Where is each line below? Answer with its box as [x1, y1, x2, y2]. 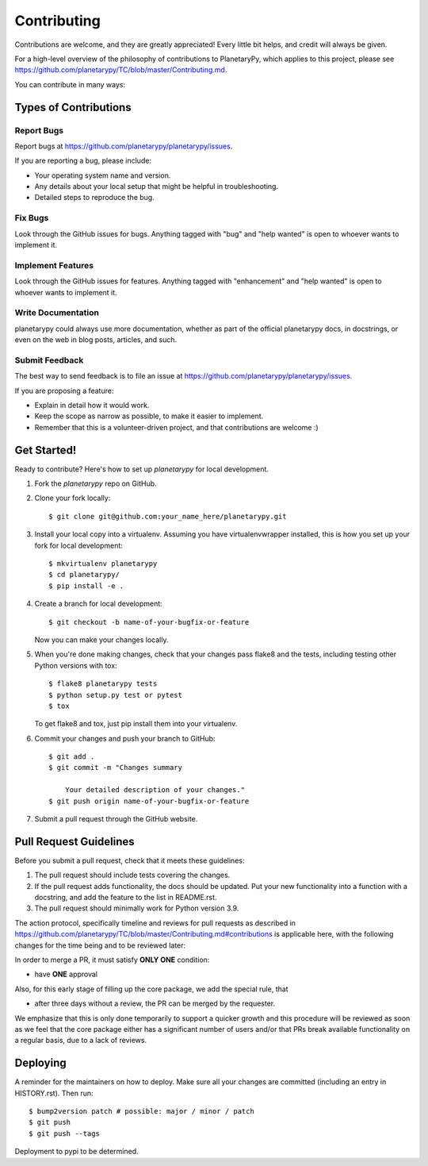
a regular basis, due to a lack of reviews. [14, 1036, 147, 1045]
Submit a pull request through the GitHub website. [34, 814, 198, 824]
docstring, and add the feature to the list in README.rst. [34, 893, 217, 902]
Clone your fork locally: [34, 493, 111, 503]
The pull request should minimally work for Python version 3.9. [34, 903, 239, 913]
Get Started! [14, 443, 77, 456]
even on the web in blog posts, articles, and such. [14, 335, 178, 344]
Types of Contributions [14, 100, 132, 114]
